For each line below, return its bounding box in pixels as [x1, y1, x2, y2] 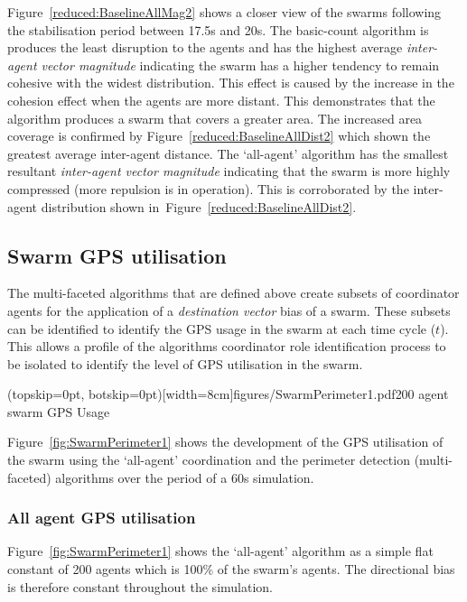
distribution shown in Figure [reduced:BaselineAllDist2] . [41, 197, 357, 216]
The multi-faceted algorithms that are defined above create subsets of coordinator [7, 283, 460, 302]
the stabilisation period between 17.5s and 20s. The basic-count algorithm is [7, 20, 429, 39]
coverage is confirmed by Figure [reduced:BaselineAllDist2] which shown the [7, 126, 431, 145]
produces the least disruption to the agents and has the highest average [7, 38, 403, 57]
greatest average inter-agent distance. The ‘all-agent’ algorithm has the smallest [7, 144, 449, 162]
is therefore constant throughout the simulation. [7, 577, 273, 596]
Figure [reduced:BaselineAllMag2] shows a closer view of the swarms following [7, 3, 442, 21]
